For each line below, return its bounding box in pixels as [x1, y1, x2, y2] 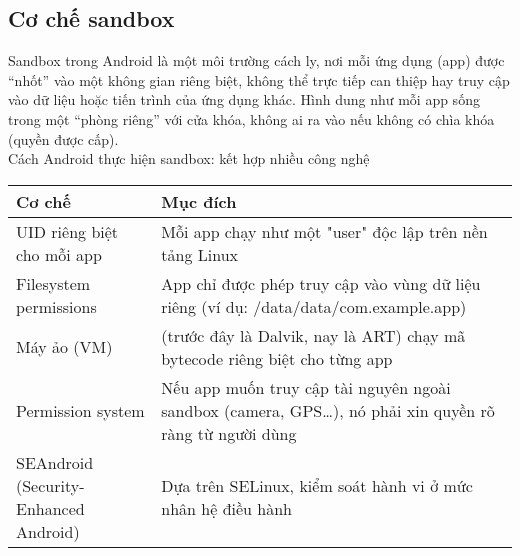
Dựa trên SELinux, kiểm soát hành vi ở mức [161, 473, 473, 497]
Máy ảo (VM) [16, 335, 113, 359]
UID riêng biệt [16, 219, 119, 243]
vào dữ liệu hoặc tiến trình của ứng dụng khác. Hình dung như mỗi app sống [8, 89, 480, 110]
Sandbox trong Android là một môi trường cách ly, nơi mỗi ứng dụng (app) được [8, 50, 505, 71]
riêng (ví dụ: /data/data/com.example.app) [161, 294, 467, 318]
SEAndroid [16, 450, 94, 474]
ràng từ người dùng [161, 421, 297, 445]
